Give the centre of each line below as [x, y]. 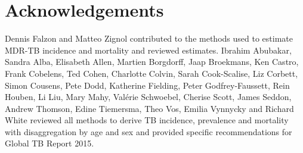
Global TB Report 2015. [50, 143]
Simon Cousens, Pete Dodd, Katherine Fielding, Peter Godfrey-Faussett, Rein [147, 85]
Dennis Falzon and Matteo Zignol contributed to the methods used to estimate [149, 38]
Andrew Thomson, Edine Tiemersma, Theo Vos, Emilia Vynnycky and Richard [149, 108]
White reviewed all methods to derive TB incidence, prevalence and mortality [147, 120]
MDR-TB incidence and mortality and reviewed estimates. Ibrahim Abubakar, [148, 50]
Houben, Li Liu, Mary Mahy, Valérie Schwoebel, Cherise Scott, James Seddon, [148, 97]
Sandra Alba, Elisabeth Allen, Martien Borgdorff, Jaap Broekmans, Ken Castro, [152, 62]
